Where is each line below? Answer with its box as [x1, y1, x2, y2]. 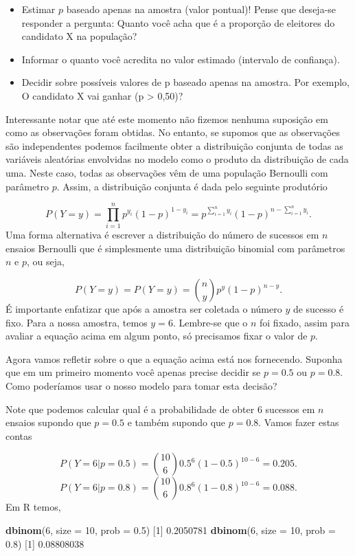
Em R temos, [5, 500, 61, 514]
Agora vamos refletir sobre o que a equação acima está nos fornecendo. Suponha [5, 351, 343, 366]
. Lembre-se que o [172, 315, 248, 329]
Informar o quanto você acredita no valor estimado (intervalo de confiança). [21, 52, 340, 66]
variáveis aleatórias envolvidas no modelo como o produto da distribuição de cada [5, 152, 349, 166]
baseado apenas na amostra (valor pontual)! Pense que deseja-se [66, 2, 336, 16]
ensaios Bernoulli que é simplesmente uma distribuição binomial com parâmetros [5, 241, 345, 255]
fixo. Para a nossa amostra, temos [5, 315, 148, 329]
